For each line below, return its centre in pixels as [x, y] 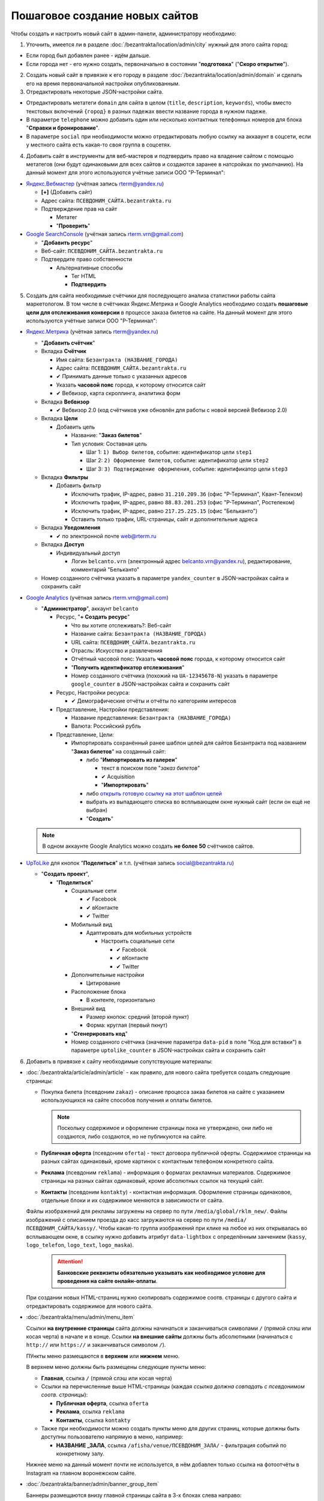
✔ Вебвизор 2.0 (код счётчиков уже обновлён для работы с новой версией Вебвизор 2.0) [172, 410]
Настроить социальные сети [138, 941]
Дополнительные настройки [107, 974]
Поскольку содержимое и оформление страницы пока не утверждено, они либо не [165, 1128]
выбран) [97, 810]
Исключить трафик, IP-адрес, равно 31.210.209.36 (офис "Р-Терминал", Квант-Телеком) [187, 494]
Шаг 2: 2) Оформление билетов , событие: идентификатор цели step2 [178, 461]
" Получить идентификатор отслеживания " [128, 667]
